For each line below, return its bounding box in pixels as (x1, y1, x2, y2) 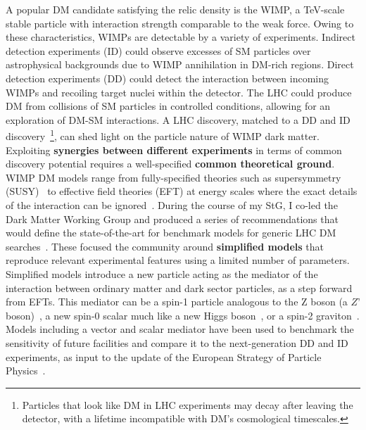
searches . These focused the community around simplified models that (6, 239, 324, 253)
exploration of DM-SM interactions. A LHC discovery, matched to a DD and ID (6, 112, 351, 127)
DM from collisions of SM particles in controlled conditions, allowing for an (6, 99, 331, 113)
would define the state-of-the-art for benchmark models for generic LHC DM (6, 225, 336, 240)
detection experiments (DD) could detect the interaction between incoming (6, 70, 329, 85)
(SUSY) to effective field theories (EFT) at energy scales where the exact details (6, 184, 358, 198)
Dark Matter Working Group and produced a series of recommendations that (6, 211, 339, 226)
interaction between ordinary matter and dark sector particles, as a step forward (6, 280, 353, 295)
